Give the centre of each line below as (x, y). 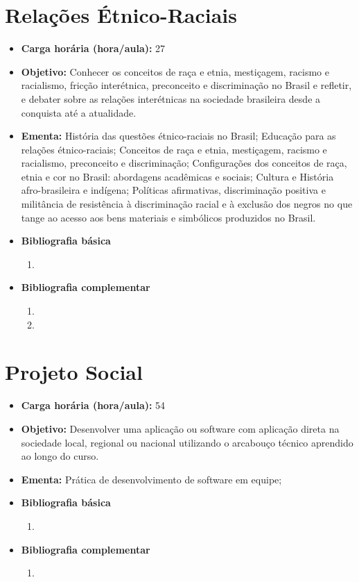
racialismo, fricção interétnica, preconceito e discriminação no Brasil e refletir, (186, 85)
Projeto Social (74, 372)
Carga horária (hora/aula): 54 (93, 405)
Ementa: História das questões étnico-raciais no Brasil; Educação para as (178, 136)
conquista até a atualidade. (79, 112)
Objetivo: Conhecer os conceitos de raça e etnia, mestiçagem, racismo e (175, 71)
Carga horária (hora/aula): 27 (93, 48)
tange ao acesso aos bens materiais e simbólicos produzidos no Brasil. (168, 217)
